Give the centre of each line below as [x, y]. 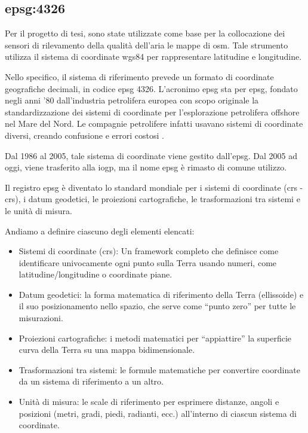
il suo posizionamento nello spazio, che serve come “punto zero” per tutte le [157, 306]
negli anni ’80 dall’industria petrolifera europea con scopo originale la [132, 100]
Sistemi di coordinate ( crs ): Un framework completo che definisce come [149, 251]
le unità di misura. [38, 210]
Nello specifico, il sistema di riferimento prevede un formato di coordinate [139, 76]
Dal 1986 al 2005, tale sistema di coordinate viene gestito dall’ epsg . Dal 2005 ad [151, 155]
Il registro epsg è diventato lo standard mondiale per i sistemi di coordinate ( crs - [154, 187]
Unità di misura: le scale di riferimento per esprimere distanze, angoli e [149, 402]
